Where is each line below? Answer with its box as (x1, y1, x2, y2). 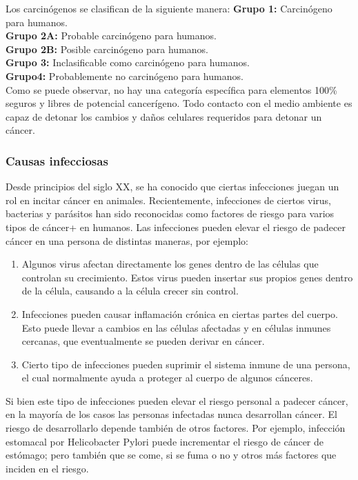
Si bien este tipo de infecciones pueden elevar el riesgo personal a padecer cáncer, (6, 393, 348, 408)
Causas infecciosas (6, 152, 108, 169)
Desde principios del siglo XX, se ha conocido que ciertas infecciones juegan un (6, 179, 339, 194)
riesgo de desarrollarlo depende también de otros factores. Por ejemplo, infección (6, 421, 346, 435)
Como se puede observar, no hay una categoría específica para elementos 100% (6, 82, 337, 97)
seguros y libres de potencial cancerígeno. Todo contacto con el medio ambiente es (6, 96, 352, 110)
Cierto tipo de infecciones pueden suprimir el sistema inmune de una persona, (21, 357, 350, 371)
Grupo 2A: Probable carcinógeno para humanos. (6, 28, 217, 43)
